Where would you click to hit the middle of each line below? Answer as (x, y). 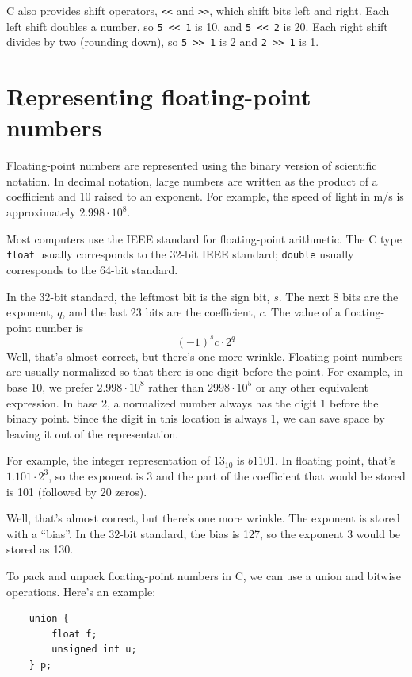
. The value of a (302, 312)
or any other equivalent (312, 386)
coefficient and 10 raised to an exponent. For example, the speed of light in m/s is (205, 196)
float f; (74, 634)
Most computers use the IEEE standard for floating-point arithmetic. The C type (204, 238)
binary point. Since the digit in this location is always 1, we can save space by (196, 418)
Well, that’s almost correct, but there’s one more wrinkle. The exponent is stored (203, 518)
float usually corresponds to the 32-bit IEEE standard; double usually (180, 254)
